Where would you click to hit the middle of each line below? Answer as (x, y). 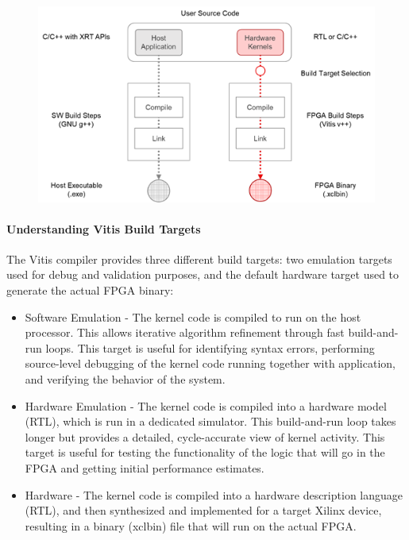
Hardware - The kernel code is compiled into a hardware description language (214, 494)
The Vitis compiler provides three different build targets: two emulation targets (199, 258)
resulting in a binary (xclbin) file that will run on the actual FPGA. (191, 525)
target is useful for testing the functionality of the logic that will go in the (205, 452)
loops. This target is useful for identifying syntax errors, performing (210, 347)
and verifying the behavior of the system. (125, 379)
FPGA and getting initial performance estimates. (145, 468)
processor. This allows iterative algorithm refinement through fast (185, 332)
